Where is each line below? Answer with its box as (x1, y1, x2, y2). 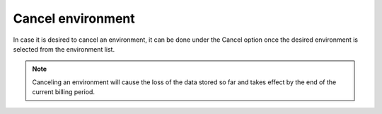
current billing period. (32, 88, 95, 96)
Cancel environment (13, 11, 136, 26)
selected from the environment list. (13, 45, 115, 53)
